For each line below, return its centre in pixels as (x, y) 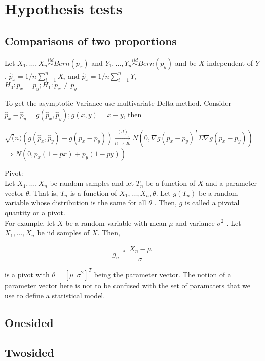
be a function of (171, 183)
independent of (230, 63)
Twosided (29, 352)
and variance (195, 222)
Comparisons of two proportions (91, 40)
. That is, (44, 192)
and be (186, 63)
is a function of (93, 192)
